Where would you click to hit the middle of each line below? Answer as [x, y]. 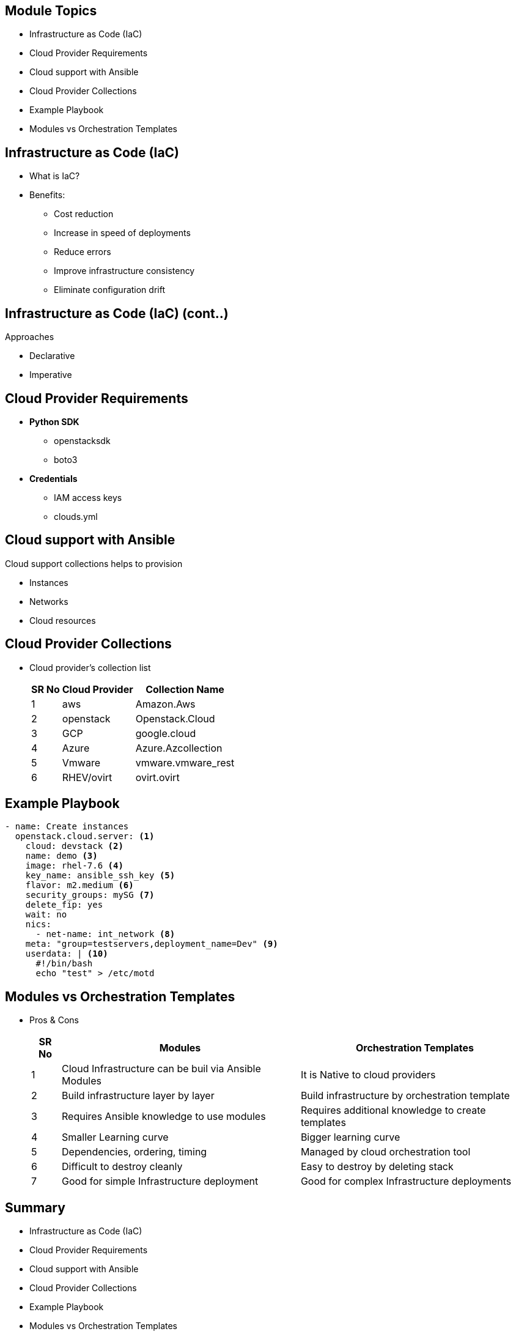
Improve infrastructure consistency [124, 271]
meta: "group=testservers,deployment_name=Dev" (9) [152, 944]
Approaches [30, 337]
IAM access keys [88, 497]
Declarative [52, 356]
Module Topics [51, 11]
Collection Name [185, 689]
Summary [35, 1207]
